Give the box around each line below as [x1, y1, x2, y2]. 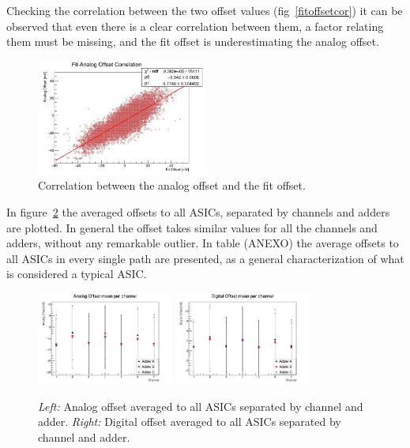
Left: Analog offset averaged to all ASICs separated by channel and [38, 397, 363, 414]
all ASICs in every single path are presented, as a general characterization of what [6, 250, 404, 266]
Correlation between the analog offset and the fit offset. [38, 177, 306, 194]
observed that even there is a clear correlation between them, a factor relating [6, 17, 384, 34]
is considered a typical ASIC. [6, 265, 147, 282]
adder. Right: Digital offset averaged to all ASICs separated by [38, 413, 341, 430]
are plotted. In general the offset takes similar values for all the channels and [6, 219, 378, 235]
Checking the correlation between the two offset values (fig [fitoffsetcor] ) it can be [6, 2, 403, 18]
